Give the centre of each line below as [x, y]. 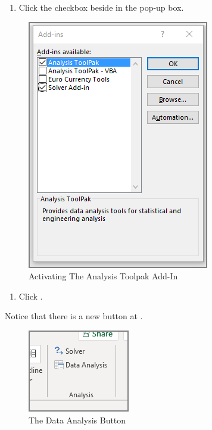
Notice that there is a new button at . [74, 316]
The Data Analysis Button [77, 420]
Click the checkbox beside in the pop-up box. [101, 7]
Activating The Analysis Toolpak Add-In [103, 276]
